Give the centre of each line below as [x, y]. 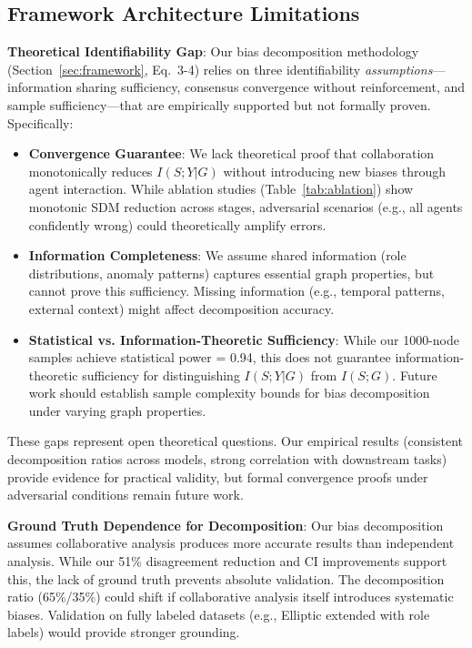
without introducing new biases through [335, 171]
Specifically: [40, 122]
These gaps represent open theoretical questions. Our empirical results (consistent [236, 441]
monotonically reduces [90, 171]
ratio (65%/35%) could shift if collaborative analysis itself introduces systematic [231, 597]
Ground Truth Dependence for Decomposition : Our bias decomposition [226, 525]
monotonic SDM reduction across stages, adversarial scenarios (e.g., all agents [246, 206]
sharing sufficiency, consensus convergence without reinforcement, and [271, 87]
